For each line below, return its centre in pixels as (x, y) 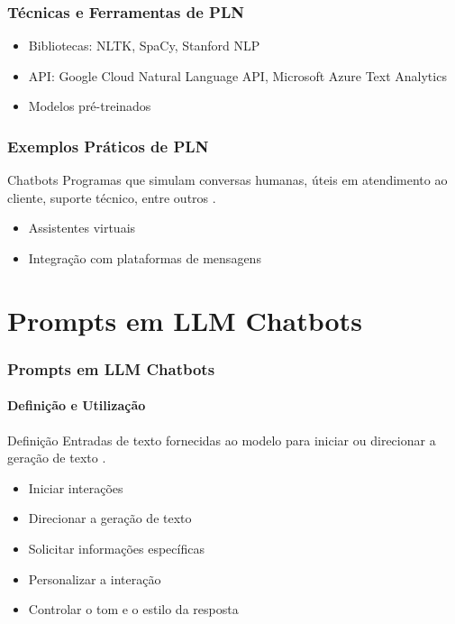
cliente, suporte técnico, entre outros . (112, 197)
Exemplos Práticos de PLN (108, 146)
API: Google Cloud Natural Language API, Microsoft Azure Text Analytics (237, 75)
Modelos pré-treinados (90, 106)
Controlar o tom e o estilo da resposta (133, 609)
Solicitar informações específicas (116, 548)
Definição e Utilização (77, 405)
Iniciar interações (76, 487)
